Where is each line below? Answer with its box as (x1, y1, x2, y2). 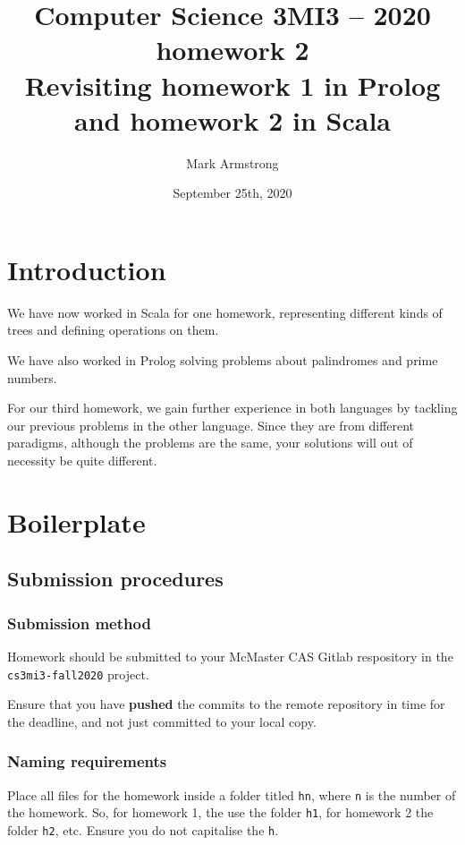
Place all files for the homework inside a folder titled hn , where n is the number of (7, 785, 456, 804)
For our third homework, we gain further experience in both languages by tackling (7, 398, 458, 417)
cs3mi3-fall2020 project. (7, 664, 149, 683)
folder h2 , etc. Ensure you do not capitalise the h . (7, 820, 279, 839)
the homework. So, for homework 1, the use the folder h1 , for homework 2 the (7, 803, 434, 822)
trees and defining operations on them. (7, 320, 219, 339)
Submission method (7, 611, 151, 634)
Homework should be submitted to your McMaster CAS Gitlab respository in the (7, 646, 453, 665)
